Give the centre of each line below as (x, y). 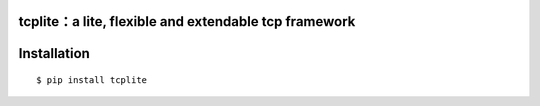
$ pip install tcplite (92, 80)
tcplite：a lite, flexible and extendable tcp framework (187, 21)
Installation (54, 53)
